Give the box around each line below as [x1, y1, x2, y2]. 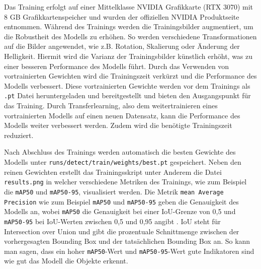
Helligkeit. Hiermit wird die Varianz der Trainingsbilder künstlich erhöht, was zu [4, 50, 253, 61]
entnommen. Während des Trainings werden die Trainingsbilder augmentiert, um [4, 21, 253, 32]
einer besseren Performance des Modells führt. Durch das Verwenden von [4, 60, 229, 71]
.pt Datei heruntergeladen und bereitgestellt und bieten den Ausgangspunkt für [4, 90, 251, 101]
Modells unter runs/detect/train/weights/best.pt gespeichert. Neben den [4, 156, 241, 167]
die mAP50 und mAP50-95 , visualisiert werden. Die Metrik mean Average [4, 186, 224, 196]
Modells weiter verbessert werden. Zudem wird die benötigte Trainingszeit [4, 120, 232, 130]
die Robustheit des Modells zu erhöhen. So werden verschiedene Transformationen [4, 31, 257, 41]
